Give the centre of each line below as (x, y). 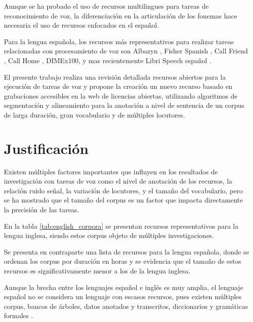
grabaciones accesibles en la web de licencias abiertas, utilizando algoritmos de (121, 95)
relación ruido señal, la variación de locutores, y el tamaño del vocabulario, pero (123, 190)
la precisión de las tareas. (42, 210)
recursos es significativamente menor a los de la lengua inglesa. (97, 271)
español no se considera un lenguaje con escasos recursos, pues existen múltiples (123, 297)
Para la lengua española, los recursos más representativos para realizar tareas (119, 41)
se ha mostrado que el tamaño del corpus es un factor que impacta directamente (124, 200)
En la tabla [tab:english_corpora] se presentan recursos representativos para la (121, 226)
